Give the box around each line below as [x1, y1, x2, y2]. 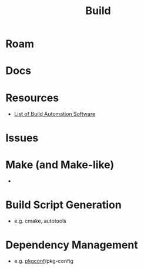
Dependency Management [5, 238, 139, 251]
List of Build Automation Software [14, 111, 96, 118]
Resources [5, 91, 59, 104]
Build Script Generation [5, 198, 122, 211]
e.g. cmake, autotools [14, 218, 67, 225]
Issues [5, 131, 39, 145]
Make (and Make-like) [5, 158, 115, 171]
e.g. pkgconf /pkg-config [14, 258, 74, 265]
